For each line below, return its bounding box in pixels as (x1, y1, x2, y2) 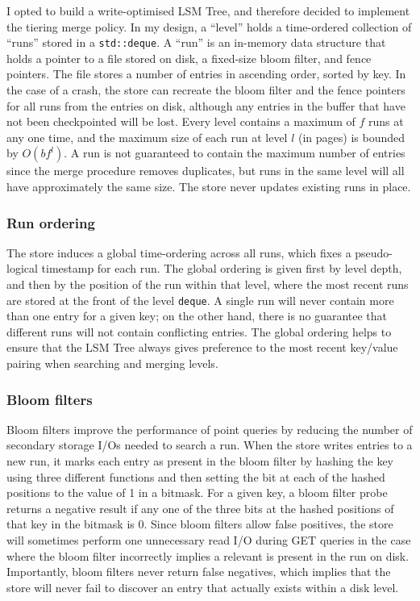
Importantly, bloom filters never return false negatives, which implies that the (6, 563, 391, 580)
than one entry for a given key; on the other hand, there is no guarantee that (6, 307, 388, 324)
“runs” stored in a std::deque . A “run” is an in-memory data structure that (6, 34, 386, 51)
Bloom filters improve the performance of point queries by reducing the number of (6, 420, 413, 437)
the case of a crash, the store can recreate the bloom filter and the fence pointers (6, 81, 405, 98)
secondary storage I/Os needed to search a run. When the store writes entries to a (6, 436, 413, 453)
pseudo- (355, 244, 393, 261)
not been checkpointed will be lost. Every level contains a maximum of (6, 113, 356, 130)
